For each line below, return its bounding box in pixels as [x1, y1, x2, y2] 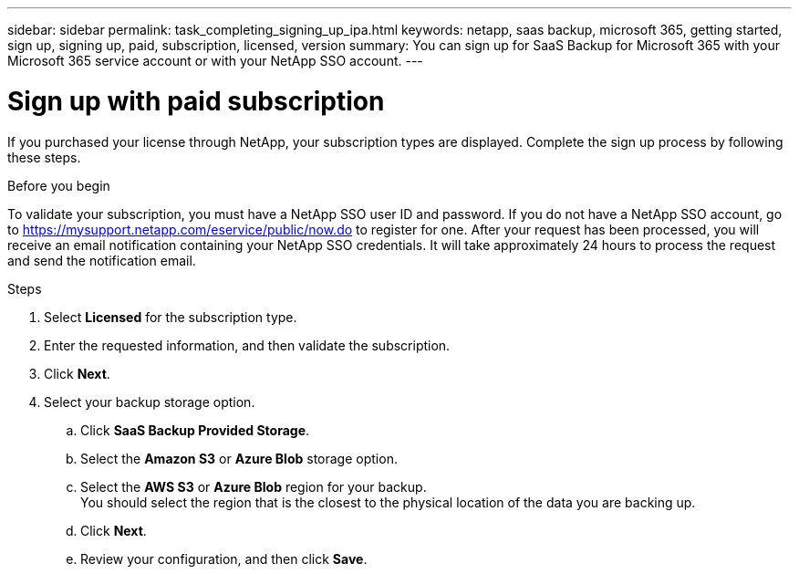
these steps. [7, 149, 81, 165]
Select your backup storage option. [44, 393, 255, 410]
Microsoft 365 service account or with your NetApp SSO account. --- [7, 53, 423, 68]
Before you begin [7, 177, 110, 193]
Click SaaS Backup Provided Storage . [80, 422, 310, 438]
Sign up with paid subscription [7, 85, 385, 117]
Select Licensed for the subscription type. [44, 308, 297, 325]
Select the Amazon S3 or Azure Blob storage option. [80, 450, 398, 466]
